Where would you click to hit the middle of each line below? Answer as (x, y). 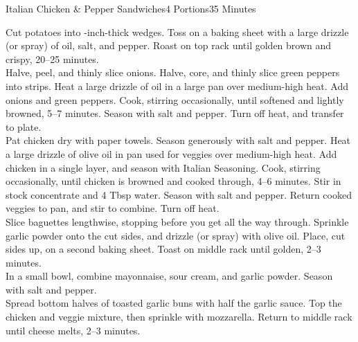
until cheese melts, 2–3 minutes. (73, 330)
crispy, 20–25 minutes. (52, 58)
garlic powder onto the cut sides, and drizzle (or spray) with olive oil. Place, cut (176, 235)
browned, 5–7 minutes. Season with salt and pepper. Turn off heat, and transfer (175, 113)
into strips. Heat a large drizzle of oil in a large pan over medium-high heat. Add (177, 85)
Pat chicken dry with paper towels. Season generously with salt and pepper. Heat (178, 140)
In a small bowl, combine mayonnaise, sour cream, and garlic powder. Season (169, 276)
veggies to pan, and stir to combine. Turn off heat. (113, 208)
